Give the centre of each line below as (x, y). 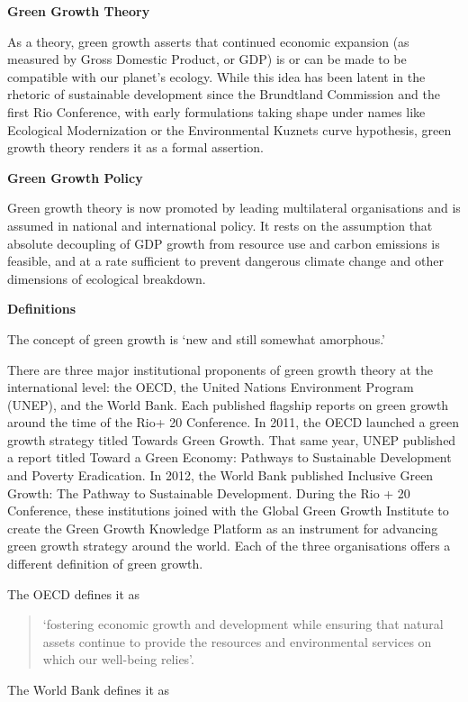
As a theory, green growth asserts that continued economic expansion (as (208, 41)
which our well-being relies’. (118, 659)
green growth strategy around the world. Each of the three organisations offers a (229, 546)
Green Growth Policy (75, 177)
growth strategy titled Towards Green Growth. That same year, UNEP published (232, 439)
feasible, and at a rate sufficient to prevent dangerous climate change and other (225, 261)
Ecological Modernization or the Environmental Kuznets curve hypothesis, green (229, 129)
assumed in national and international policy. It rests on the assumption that (220, 225)
